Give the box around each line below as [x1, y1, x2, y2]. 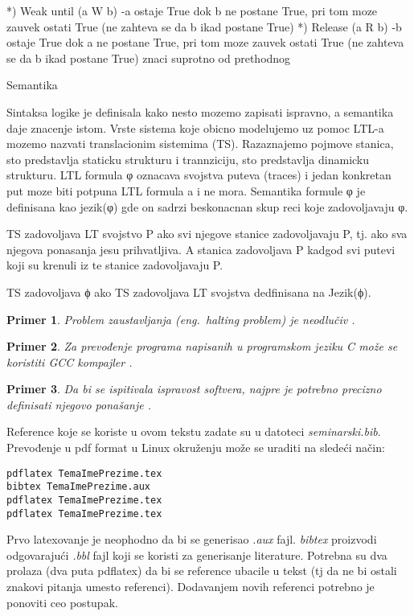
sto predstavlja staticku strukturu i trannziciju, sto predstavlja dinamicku [6, 150, 370, 167]
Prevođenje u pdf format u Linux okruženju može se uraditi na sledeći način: [6, 439, 385, 456]
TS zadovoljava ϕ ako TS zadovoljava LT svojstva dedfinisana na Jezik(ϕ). [6, 283, 371, 300]
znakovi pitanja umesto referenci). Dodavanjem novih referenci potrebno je [6, 578, 375, 595]
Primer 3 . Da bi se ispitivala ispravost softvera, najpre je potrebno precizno [6, 380, 382, 397]
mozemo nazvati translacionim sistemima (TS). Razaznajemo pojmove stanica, [6, 135, 394, 152]
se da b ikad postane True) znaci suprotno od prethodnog [6, 49, 291, 66]
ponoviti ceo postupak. [6, 593, 118, 610]
